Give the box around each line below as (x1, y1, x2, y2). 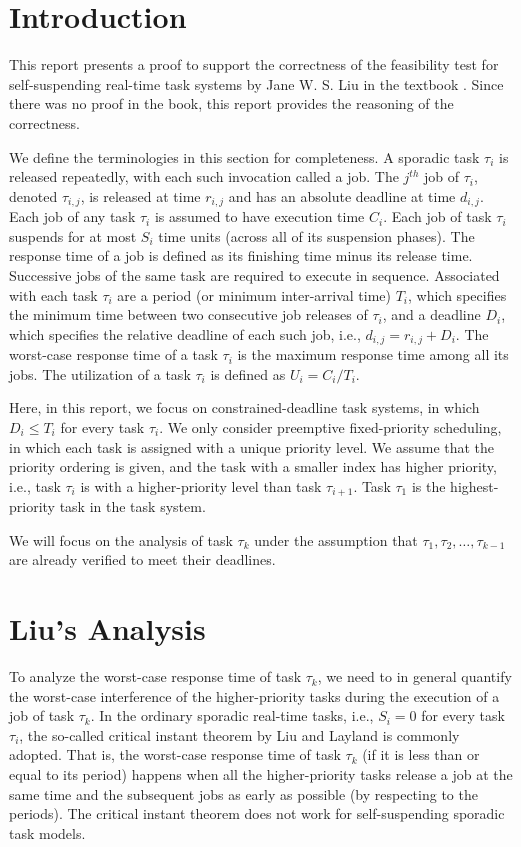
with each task (9, 284, 98, 305)
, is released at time (80, 185, 201, 206)
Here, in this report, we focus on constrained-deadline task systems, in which (9, 397, 480, 418)
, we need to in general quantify (317, 666, 512, 687)
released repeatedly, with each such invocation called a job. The (9, 166, 399, 187)
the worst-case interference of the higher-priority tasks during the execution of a (9, 685, 500, 706)
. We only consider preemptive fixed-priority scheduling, (159, 416, 502, 437)
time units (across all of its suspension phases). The (158, 225, 475, 246)
